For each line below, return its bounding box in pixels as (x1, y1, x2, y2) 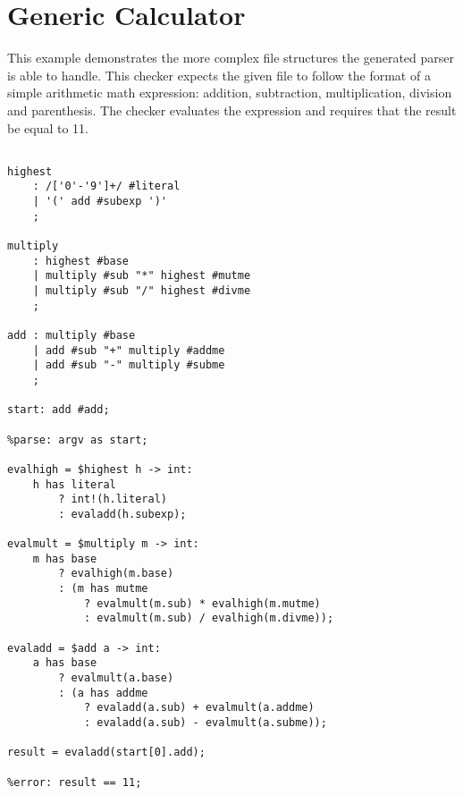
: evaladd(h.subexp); (58, 507, 187, 520)
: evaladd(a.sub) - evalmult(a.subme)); (83, 716, 327, 730)
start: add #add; (7, 403, 110, 417)
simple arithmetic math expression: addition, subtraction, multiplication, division (7, 83, 452, 102)
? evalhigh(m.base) (58, 567, 174, 580)
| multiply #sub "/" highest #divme (32, 284, 251, 297)
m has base (32, 552, 97, 565)
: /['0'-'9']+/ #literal (32, 180, 181, 193)
